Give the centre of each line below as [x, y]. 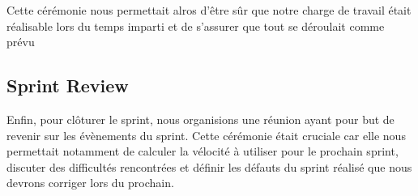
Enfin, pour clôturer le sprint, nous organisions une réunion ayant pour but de [200, 119]
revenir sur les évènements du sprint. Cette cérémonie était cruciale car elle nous [206, 135]
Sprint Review [68, 85]
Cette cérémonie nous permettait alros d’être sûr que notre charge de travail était [209, 10]
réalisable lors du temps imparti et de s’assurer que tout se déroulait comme [196, 26]
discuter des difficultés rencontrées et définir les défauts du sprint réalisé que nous [209, 166]
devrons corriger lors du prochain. [90, 183]
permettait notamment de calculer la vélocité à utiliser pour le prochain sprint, [203, 151]
